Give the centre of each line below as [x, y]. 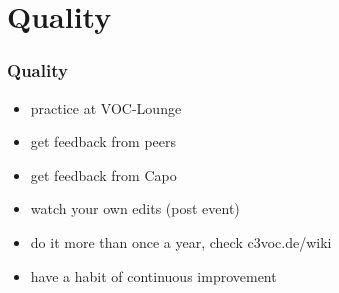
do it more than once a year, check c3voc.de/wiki [181, 241]
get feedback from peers [103, 141]
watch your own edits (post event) [135, 208]
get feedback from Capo [103, 174]
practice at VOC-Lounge [106, 107]
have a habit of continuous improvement [153, 275]
